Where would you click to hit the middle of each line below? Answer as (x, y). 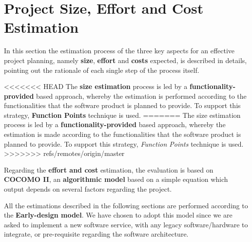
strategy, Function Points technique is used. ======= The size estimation (122, 115)
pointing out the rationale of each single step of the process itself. (102, 70)
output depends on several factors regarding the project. (88, 189)
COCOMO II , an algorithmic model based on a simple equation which (116, 179)
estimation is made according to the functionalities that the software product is (123, 134)
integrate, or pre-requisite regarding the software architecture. (96, 234)
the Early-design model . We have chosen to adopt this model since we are (118, 215)
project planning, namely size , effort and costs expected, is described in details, (126, 60)
